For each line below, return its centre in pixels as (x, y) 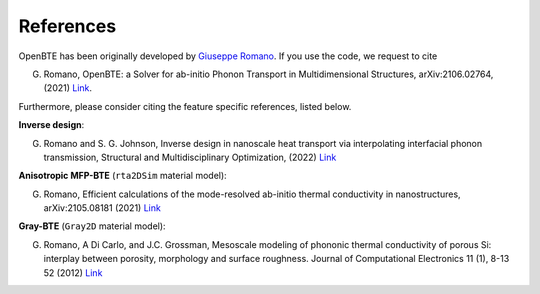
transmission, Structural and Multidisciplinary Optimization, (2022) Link (190, 157)
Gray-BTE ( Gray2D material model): (92, 226)
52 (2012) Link (73, 272)
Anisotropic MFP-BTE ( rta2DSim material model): (122, 176)
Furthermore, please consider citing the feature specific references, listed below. (185, 106)
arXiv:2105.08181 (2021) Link (102, 208)
